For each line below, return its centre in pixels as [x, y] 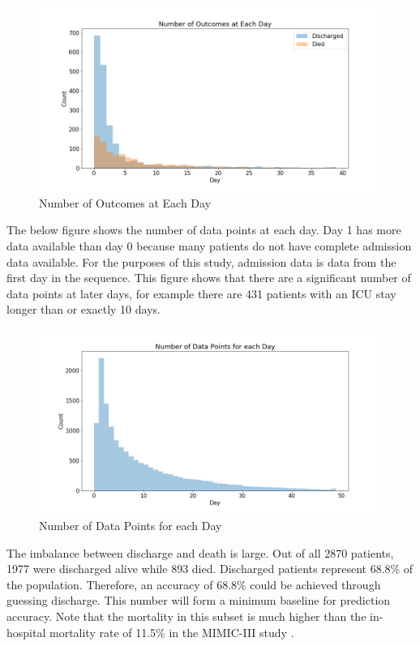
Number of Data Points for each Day [131, 525]
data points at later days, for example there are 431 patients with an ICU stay [201, 293]
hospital [26, 632]
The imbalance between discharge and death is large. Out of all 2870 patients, [200, 552]
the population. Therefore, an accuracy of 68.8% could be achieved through [194, 584]
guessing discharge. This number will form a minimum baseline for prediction [199, 600]
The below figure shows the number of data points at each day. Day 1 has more [204, 230]
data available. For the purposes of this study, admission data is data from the [201, 261]
